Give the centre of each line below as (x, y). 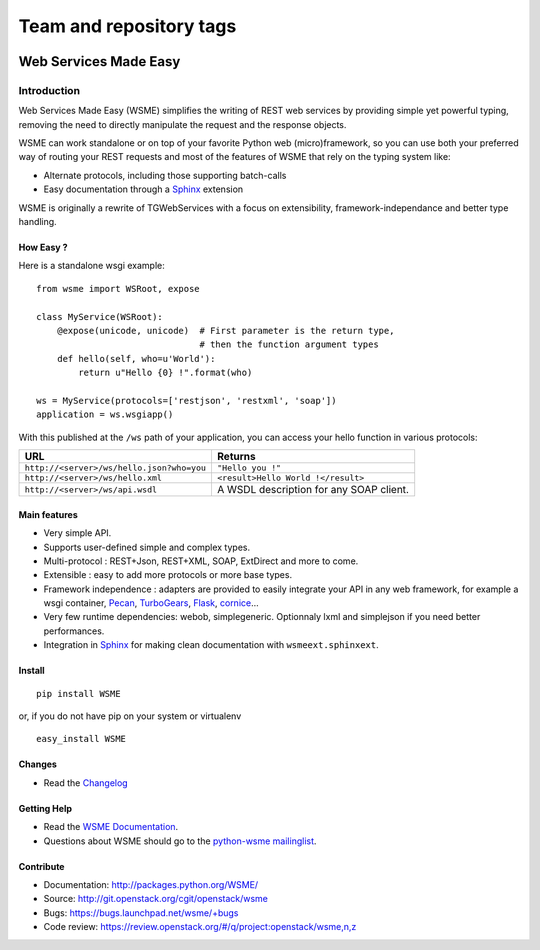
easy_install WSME (81, 739)
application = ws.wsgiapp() (105, 414)
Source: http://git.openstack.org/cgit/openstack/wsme (156, 899)
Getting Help (45, 808)
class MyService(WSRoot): (100, 316)
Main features (48, 514)
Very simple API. (77, 533)
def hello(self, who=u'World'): (136, 358)
